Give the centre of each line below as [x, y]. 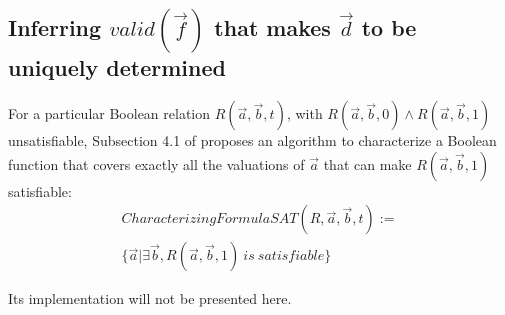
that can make [367, 163]
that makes [272, 27]
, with [304, 113]
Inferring [55, 27]
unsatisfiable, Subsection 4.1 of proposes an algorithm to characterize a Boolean [252, 140]
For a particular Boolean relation [109, 113]
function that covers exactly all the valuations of [156, 163]
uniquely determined [117, 67]
